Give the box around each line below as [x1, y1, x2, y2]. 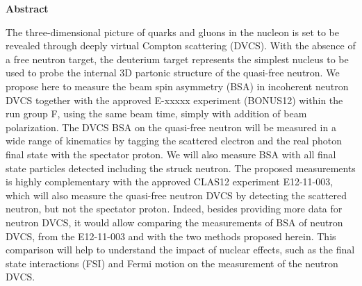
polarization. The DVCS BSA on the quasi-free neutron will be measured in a [6, 119, 336, 134]
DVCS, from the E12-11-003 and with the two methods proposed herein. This [6, 228, 336, 243]
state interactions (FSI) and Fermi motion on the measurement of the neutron [6, 255, 338, 270]
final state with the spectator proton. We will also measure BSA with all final [6, 146, 336, 161]
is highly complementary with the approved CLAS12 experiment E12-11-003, [6, 174, 334, 189]
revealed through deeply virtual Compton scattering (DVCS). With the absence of [6, 38, 356, 53]
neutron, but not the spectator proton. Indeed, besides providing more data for [6, 201, 343, 216]
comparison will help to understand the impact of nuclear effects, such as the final [6, 242, 355, 257]
